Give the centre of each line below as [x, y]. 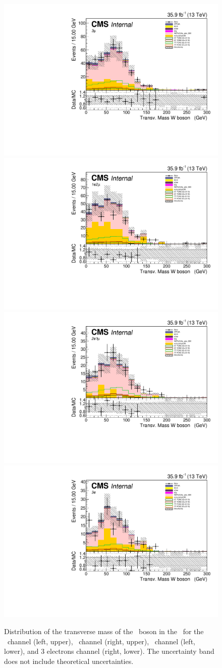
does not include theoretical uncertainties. [69, 661]
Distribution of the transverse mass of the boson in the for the [104, 631]
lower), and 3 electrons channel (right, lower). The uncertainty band [109, 651]
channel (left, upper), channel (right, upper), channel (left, [101, 641]
